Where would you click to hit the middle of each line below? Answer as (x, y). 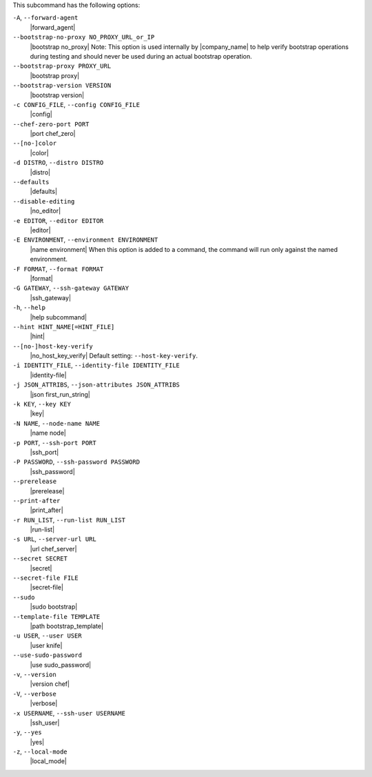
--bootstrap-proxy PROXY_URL (62, 66)
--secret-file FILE (45, 578)
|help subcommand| (59, 317)
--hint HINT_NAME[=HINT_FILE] (64, 327)
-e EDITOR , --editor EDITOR (58, 220)
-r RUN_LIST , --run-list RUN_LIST (69, 520)
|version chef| (50, 684)
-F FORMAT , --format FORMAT (58, 268)
